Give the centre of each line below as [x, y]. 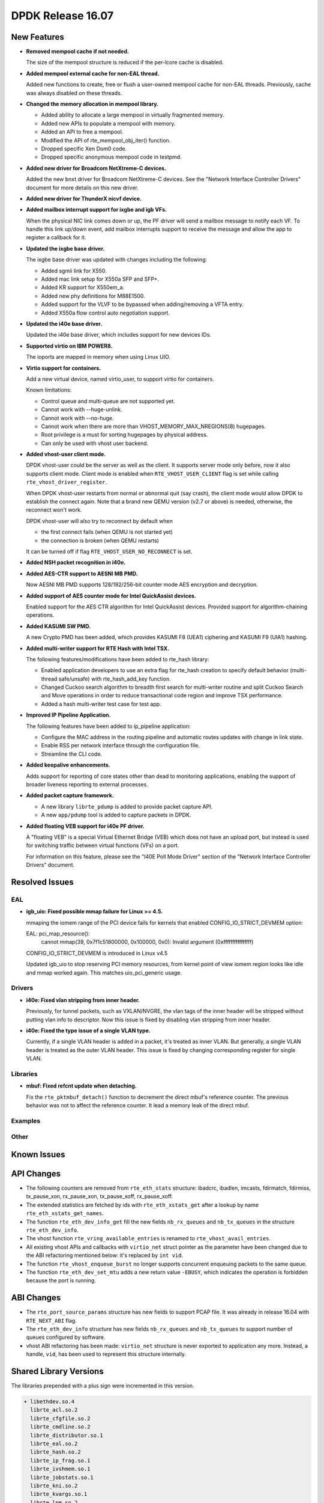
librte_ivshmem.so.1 [60, 1469]
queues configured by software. [66, 1337]
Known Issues [38, 1154]
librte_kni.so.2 [54, 1486]
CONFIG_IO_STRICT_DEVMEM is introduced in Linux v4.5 [97, 953]
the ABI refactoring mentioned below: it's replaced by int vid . [104, 1255]
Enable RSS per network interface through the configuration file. [121, 745]
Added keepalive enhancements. [68, 765]
